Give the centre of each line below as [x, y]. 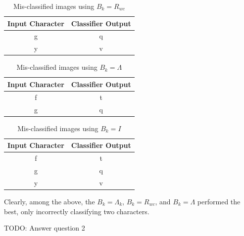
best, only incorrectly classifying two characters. [77, 211]
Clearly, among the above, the [49, 201]
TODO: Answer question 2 [45, 228]
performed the [219, 201]
